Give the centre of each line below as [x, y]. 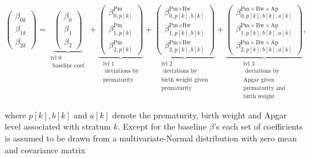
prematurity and [264, 88]
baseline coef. [69, 65]
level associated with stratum [58, 126]
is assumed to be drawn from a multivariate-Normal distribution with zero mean [151, 138]
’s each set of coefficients [258, 126]
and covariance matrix [45, 149]
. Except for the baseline [162, 126]
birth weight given [184, 80]
